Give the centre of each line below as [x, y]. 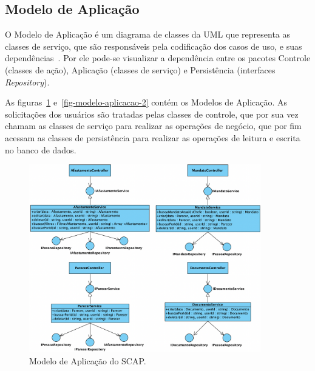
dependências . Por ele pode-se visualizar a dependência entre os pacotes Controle [158, 58]
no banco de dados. [41, 149]
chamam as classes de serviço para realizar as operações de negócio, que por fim [153, 126]
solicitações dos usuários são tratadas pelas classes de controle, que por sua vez [152, 114]
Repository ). [27, 82]
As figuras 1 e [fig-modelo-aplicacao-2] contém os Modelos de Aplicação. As [146, 102]
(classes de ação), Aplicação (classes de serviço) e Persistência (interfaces [140, 69]
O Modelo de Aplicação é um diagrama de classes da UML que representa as [148, 34]
